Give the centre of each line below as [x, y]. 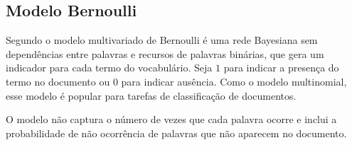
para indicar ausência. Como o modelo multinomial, [234, 81]
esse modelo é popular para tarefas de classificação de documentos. [151, 95]
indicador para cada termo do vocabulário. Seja [109, 68]
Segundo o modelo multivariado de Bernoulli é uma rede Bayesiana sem [162, 40]
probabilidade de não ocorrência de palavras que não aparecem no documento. [176, 133]
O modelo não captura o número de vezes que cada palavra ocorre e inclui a [171, 119]
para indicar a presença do [281, 68]
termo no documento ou [58, 81]
